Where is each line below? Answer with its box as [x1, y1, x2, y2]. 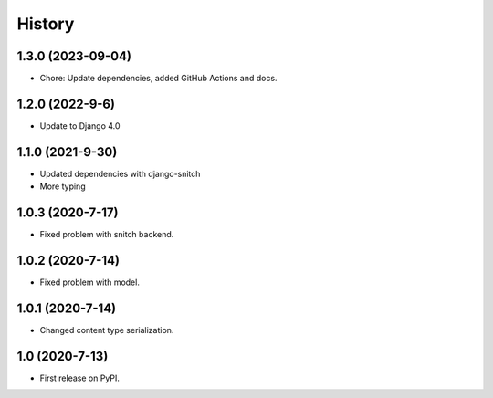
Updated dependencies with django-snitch [39, 168, 201, 179]
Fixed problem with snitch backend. [39, 229, 174, 240]
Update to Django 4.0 [39, 120, 121, 131]
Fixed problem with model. [39, 277, 141, 288]
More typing [39, 181, 86, 192]
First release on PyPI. [39, 372, 121, 383]
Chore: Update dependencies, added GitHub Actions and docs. [39, 73, 278, 84]
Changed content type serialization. [39, 324, 174, 335]
